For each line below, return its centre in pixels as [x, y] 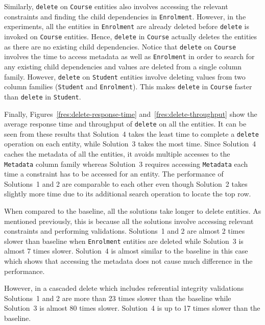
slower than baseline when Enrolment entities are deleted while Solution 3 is [124, 241]
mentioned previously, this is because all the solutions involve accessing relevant [129, 221]
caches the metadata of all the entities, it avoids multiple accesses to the [117, 154]
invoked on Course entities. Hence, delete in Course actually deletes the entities [131, 36]
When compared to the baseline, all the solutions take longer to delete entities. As [133, 211]
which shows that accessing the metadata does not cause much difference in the [128, 261]
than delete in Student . [43, 96]
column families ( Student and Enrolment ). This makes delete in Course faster [128, 86]
